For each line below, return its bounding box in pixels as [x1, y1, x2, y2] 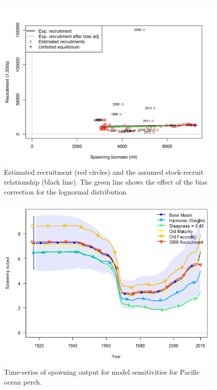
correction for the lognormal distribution [4, 186, 127, 196]
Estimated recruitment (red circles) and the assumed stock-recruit [4, 167, 204, 177]
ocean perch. [4, 376, 42, 387]
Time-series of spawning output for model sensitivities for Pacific [4, 366, 200, 377]
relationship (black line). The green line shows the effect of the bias [4, 177, 208, 187]
